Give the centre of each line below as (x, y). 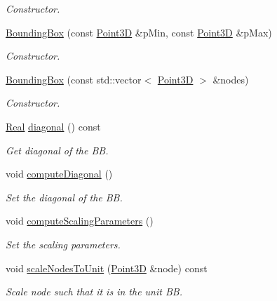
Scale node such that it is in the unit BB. (94, 292)
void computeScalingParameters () (80, 221)
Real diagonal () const (53, 126)
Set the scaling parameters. (63, 244)
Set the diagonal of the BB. (64, 197)
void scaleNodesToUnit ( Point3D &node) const (107, 268)
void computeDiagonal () (59, 174)
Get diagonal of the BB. (57, 150)
